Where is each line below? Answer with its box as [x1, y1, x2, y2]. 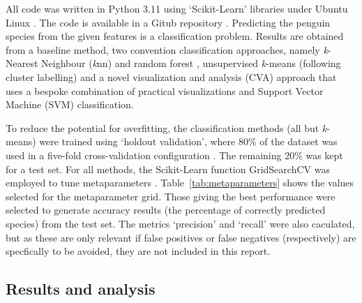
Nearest [6, 56, 38, 71]
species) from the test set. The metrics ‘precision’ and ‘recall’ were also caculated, [6, 216, 355, 230]
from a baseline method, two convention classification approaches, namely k [6, 42, 328, 57]
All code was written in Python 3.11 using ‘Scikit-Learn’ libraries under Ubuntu [6, 1, 348, 15]
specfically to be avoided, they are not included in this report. [6, 244, 271, 258]
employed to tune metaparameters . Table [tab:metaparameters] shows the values [6, 175, 354, 190]
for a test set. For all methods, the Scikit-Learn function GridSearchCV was [6, 161, 330, 176]
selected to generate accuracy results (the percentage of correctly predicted [6, 202, 326, 217]
